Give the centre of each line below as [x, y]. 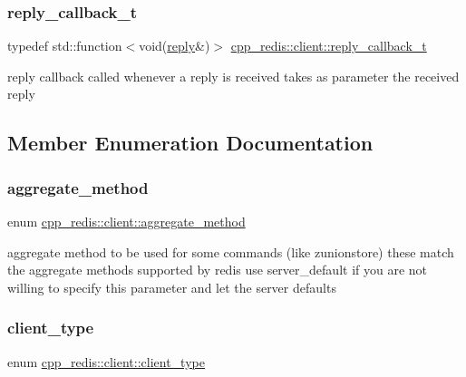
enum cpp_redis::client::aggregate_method [126, 221]
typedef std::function [65, 46]
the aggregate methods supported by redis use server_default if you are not [218, 270]
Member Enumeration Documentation [190, 143]
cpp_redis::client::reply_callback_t [329, 46]
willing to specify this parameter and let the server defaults [172, 287]
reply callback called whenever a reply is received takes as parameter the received [233, 76]
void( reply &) [175, 46]
